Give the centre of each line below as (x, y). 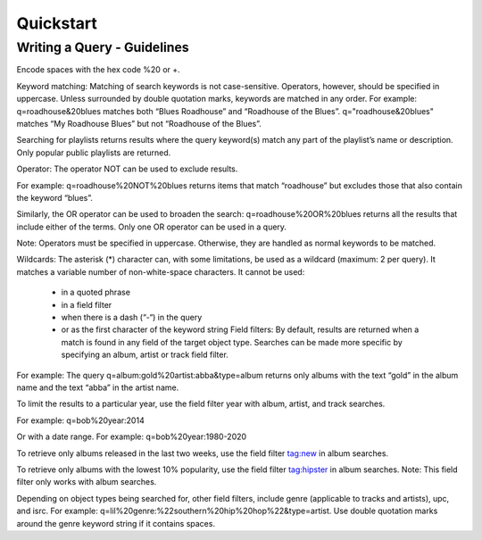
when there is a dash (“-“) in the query (132, 318)
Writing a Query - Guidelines (103, 47)
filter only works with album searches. (87, 482)
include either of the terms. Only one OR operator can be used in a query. (152, 227)
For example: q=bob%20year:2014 (80, 420)
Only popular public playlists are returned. (94, 153)
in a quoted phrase (96, 292)
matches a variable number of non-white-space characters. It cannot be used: (161, 271)
